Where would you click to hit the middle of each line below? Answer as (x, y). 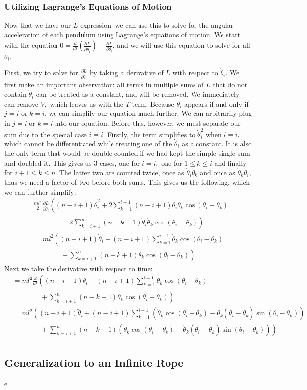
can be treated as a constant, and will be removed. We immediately (138, 94)
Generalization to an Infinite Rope (94, 362)
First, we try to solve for (41, 72)
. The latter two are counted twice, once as (120, 172)
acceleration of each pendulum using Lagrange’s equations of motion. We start (123, 34)
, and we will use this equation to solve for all (181, 45)
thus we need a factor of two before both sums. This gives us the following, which (127, 182)
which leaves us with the (87, 103)
